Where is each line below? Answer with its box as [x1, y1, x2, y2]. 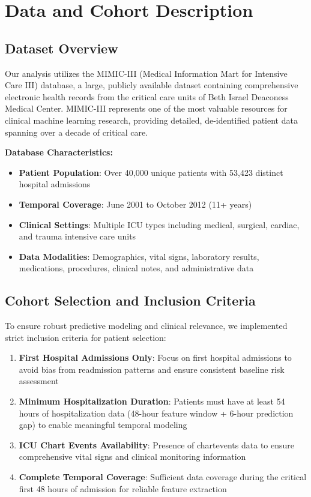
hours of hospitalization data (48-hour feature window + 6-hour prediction [19, 406, 294, 419]
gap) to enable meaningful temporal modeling [19, 418, 187, 431]
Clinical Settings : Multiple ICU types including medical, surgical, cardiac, [19, 218, 300, 230]
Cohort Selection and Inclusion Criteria [5, 291, 256, 310]
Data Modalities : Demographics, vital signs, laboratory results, [19, 250, 259, 262]
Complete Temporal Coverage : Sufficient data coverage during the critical [19, 471, 307, 483]
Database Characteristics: [5, 146, 113, 158]
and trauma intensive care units [19, 230, 136, 242]
